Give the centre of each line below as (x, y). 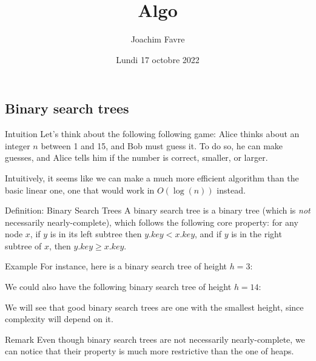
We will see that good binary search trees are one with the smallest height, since (154, 307)
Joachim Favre (158, 39)
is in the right (257, 234)
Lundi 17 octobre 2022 (158, 59)
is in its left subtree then (96, 234)
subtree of (23, 245)
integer (18, 145)
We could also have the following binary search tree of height (118, 287)
